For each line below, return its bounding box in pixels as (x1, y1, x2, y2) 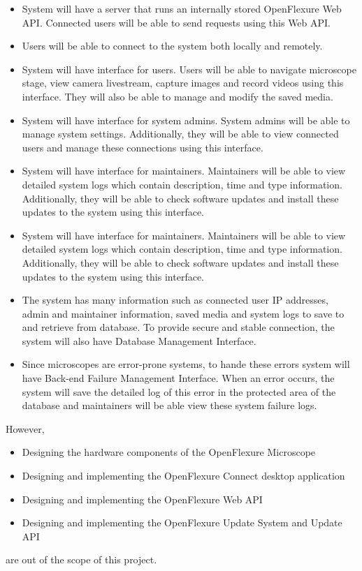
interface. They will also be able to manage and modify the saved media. (22, 89, 333, 103)
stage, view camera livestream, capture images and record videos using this (22, 75, 344, 90)
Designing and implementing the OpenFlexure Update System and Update (22, 515, 342, 530)
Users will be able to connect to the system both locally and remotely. (22, 38, 323, 53)
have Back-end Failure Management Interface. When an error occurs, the (22, 371, 335, 385)
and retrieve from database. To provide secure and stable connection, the (22, 320, 335, 334)
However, (6, 421, 45, 436)
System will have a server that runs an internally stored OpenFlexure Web (22, 1, 342, 15)
